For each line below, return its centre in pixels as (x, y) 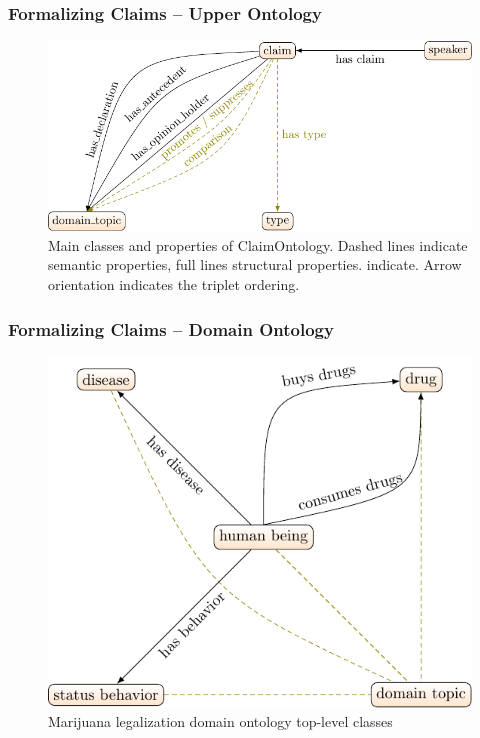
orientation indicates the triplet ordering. (174, 284)
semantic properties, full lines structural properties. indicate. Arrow (255, 264)
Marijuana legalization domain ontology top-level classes (220, 721)
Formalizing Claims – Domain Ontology (171, 328)
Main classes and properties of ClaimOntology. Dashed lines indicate (258, 244)
